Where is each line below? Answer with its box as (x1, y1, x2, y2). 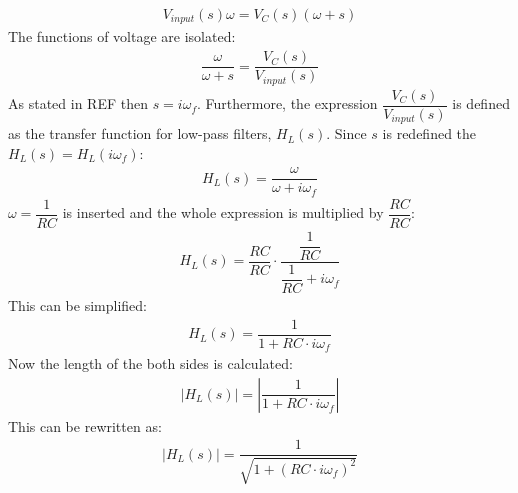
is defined (452, 93, 510, 114)
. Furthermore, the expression (197, 93, 378, 114)
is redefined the (382, 123, 477, 144)
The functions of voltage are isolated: (8, 26, 236, 47)
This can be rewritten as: (8, 415, 162, 436)
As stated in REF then (8, 93, 148, 114)
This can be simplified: (8, 294, 147, 315)
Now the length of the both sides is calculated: (8, 353, 293, 374)
